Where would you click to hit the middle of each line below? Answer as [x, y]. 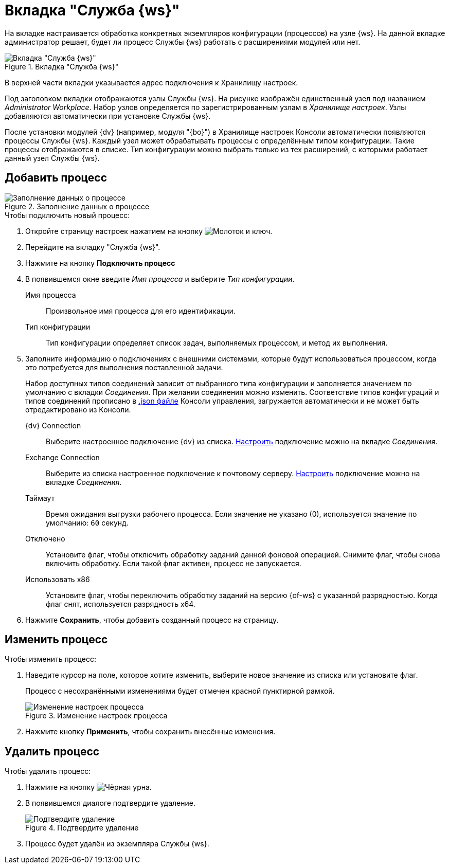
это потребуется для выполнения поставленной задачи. [124, 367]
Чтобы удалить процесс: [48, 771]
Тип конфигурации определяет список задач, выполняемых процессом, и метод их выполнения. [217, 342]
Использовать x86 [58, 579]
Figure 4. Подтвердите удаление [82, 828]
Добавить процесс [56, 178]
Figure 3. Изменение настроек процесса [96, 716]
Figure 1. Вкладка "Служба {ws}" [62, 66]
